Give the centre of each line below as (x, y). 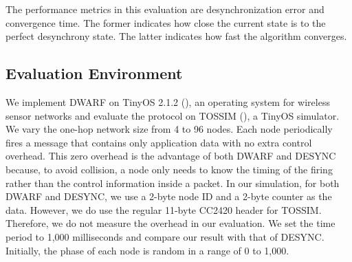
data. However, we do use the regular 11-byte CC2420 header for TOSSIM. (164, 209)
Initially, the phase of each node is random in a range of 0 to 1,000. (147, 250)
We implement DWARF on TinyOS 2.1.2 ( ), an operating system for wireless (168, 101)
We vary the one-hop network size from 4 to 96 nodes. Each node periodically (169, 129)
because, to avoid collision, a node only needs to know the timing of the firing (169, 169)
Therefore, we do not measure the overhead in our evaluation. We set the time (170, 223)
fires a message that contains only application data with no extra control (159, 142)
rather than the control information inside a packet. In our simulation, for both (173, 183)
